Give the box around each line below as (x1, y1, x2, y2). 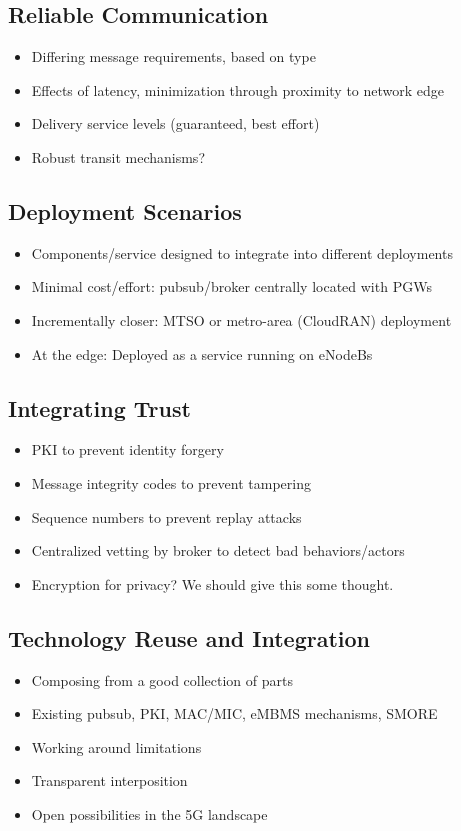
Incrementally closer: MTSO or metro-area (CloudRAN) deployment (31, 309, 452, 330)
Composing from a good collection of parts (31, 669, 293, 690)
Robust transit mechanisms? (31, 146, 205, 167)
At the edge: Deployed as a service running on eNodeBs (31, 343, 373, 364)
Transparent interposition (31, 770, 188, 791)
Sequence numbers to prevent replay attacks (31, 506, 302, 527)
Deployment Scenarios (8, 195, 242, 226)
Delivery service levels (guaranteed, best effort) (31, 113, 320, 134)
